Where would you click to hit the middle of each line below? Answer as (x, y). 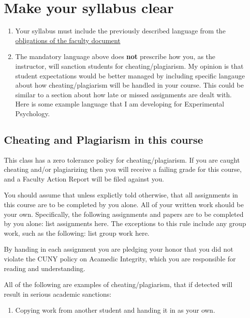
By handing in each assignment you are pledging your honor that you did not (119, 249)
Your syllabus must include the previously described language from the (120, 31)
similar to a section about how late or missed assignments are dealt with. (124, 94)
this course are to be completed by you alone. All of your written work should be (124, 204)
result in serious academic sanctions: (58, 294)
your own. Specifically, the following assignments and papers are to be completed (124, 214)
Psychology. (32, 113)
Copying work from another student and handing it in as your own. (115, 310)
